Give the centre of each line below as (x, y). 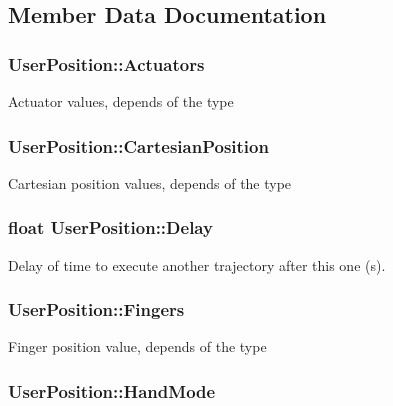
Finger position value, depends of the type (137, 346)
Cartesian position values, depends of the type (150, 182)
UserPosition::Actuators (106, 63)
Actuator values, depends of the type (121, 101)
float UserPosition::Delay (110, 227)
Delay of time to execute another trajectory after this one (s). (197, 264)
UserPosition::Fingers (96, 309)
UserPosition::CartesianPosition (138, 145)
